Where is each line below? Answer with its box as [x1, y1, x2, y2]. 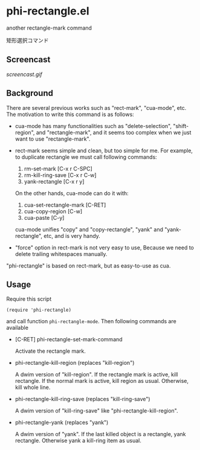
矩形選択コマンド [6, 36, 49, 43]
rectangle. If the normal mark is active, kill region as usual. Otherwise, [15, 378, 189, 385]
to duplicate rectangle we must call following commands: [15, 153, 157, 161]
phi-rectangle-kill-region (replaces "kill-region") [15, 359, 135, 367]
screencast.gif [6, 71, 42, 78]
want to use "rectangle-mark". [15, 135, 91, 143]
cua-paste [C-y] [24, 214, 65, 221]
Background [6, 88, 53, 98]
